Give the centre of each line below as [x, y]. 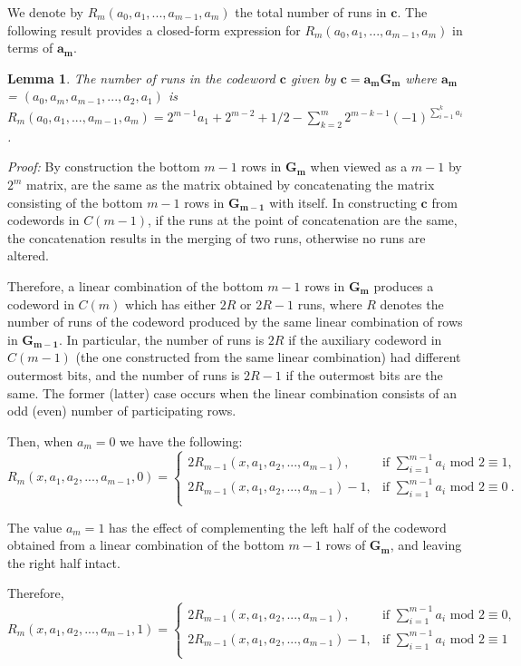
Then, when [40, 441]
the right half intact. [64, 562]
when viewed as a [359, 166]
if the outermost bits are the [364, 374]
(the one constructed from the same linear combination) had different [268, 357]
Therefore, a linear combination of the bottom [135, 285]
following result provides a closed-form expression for [154, 29]
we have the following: [181, 441]
